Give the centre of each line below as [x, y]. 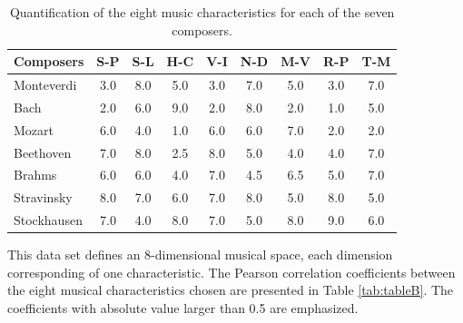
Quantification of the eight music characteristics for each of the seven [202, 12]
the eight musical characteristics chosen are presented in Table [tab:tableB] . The [231, 290]
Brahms [35, 175]
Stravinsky [43, 197]
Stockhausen [48, 220]
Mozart [34, 129]
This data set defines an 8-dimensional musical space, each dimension [200, 254]
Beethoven [43, 152]
